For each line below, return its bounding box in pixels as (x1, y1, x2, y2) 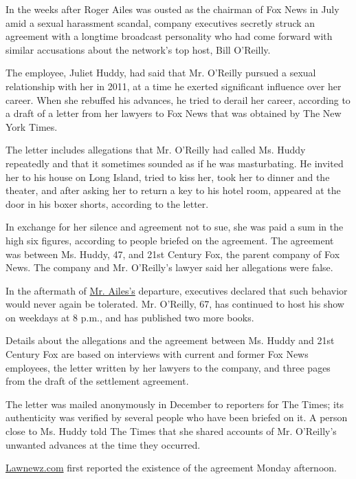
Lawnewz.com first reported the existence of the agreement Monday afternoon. (5, 460, 337, 475)
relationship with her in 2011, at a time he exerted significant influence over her (5, 78, 342, 93)
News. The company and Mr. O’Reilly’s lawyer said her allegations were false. (5, 260, 333, 275)
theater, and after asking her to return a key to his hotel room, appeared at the (5, 183, 341, 198)
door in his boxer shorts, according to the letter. (5, 196, 209, 211)
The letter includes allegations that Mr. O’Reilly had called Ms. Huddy (5, 142, 306, 157)
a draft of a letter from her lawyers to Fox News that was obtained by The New (5, 106, 342, 120)
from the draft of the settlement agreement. (5, 374, 189, 388)
